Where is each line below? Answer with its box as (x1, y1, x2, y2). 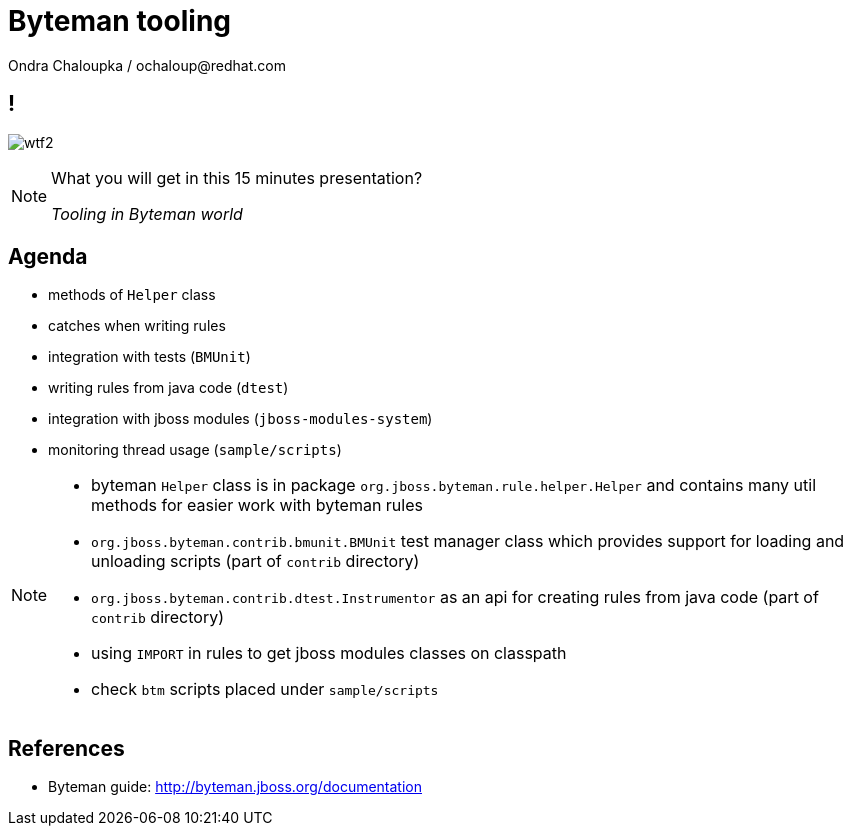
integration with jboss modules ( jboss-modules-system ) (48, 410, 433, 428)
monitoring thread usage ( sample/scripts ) (48, 441, 342, 459)
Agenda (8, 244, 88, 270)
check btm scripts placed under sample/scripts (91, 679, 439, 700)
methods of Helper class (48, 286, 216, 304)
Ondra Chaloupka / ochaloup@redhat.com (8, 56, 286, 74)
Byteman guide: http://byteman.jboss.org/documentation (48, 778, 423, 796)
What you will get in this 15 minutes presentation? (51, 167, 423, 188)
